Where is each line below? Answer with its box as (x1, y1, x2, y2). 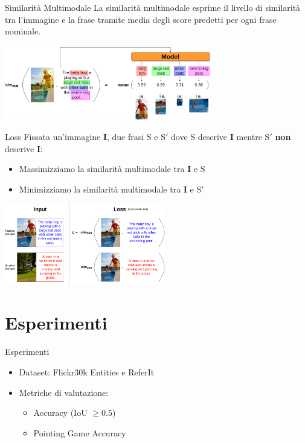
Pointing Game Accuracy (33, 426, 126, 439)
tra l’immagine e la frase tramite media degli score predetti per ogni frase (5, 13, 277, 25)
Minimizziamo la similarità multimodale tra (19, 182, 181, 195)
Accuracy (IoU (33, 406, 88, 419)
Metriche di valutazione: (19, 386, 109, 398)
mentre (236, 130, 262, 142)
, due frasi (106, 130, 144, 142)
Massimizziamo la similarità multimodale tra (19, 162, 185, 175)
